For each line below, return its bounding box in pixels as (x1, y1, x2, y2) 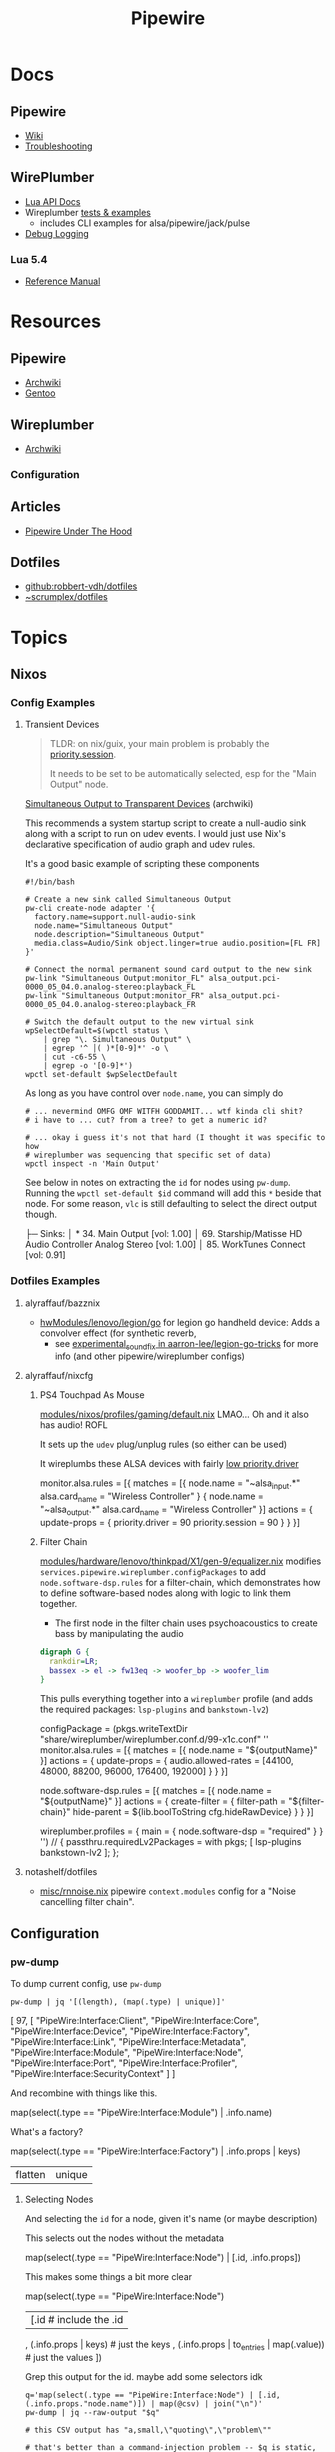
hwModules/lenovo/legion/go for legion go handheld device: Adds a (39, 1316, 320, 1328)
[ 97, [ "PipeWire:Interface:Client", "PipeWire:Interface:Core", (10, 2015, 260, 2027)
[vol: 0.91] (24, 1249, 67, 1261)
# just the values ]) (24, 2351, 103, 2363)
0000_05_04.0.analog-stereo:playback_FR (24, 1000, 196, 1010)
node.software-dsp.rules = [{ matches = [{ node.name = (39, 1785, 273, 1797)
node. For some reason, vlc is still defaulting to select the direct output (24, 1198, 317, 1210)
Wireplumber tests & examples (24, 206, 152, 218)
